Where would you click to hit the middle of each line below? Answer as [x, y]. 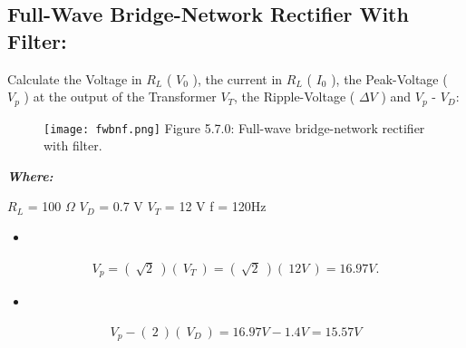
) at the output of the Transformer [120, 97]
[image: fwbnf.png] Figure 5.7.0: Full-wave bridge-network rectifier [234, 127]
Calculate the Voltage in [75, 78]
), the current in [238, 78]
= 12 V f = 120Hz [215, 206]
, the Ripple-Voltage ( [295, 97]
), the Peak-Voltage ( [389, 78]
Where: [30, 175]
